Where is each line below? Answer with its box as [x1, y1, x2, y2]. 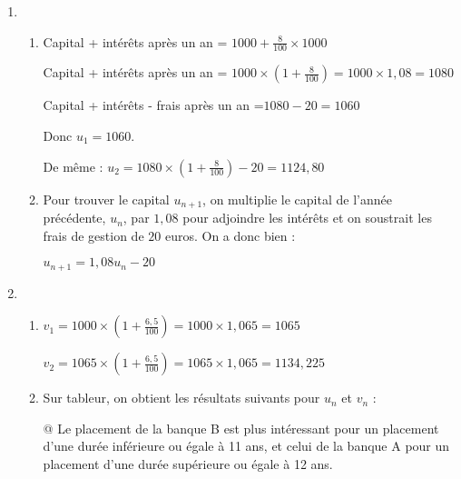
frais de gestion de [43, 225, 144, 244]
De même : [43, 156, 103, 175]
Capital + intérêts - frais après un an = [43, 95, 264, 115]
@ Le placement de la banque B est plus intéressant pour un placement [43, 418, 439, 437]
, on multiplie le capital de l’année [202, 189, 392, 208]
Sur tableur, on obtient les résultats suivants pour [43, 388, 320, 407]
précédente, [43, 208, 106, 227]
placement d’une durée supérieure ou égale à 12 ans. [43, 454, 333, 474]
